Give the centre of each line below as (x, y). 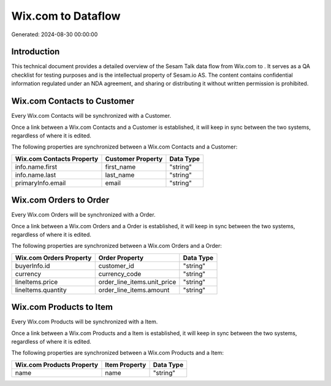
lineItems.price (36, 282)
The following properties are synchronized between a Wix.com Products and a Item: (117, 353)
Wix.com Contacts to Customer (73, 101)
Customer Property (134, 158)
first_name (120, 167)
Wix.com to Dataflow (66, 16)
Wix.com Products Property (56, 365)
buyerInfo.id (32, 266)
